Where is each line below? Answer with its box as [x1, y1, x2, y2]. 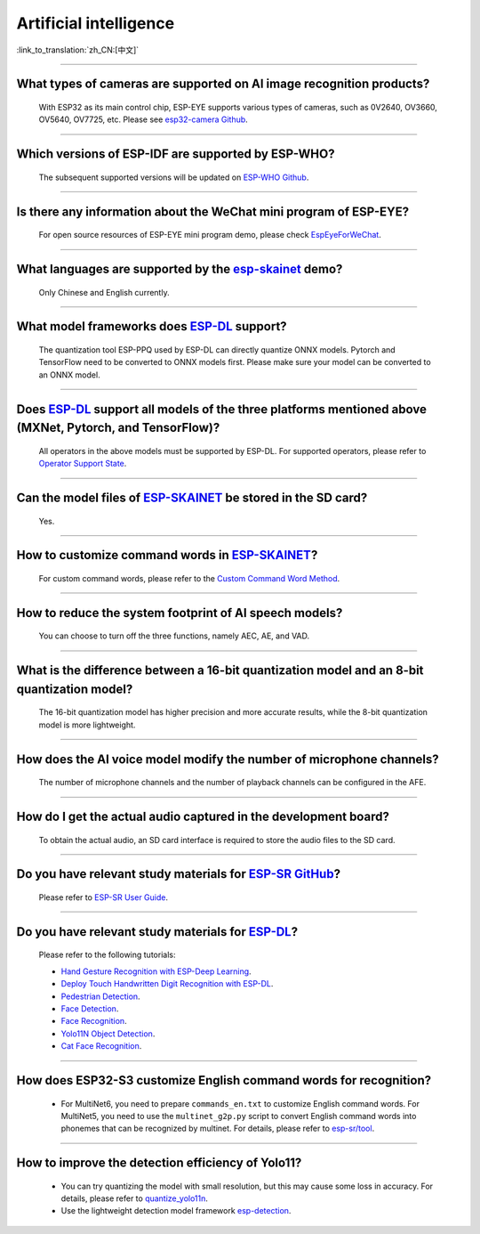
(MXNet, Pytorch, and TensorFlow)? [16, 420, 220, 435]
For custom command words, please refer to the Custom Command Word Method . [38, 572, 340, 583]
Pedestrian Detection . [60, 991, 141, 1002]
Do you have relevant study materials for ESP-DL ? [16, 924, 299, 939]
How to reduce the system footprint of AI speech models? [16, 605, 343, 621]
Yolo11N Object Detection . [60, 1028, 156, 1039]
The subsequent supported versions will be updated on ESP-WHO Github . [38, 172, 309, 183]
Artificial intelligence [16, 13, 175, 33]
